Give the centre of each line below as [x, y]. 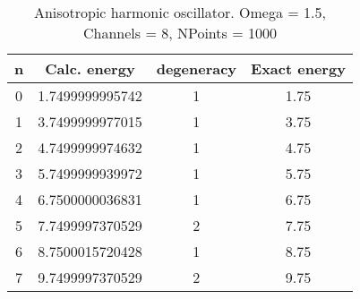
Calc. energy [90, 68]
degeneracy [197, 68]
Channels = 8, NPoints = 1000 [180, 33]
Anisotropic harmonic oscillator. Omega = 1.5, [180, 12]
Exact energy [298, 68]
